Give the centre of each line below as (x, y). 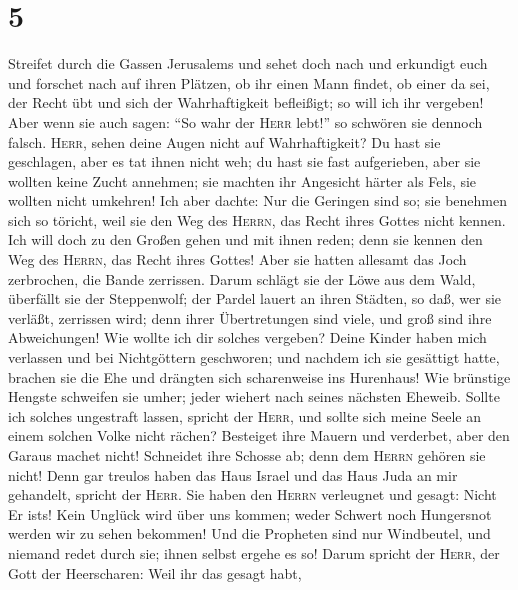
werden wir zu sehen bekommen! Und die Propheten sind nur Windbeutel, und (249, 533)
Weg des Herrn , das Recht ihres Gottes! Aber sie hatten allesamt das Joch (237, 259)
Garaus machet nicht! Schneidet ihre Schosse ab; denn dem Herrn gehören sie (247, 455)
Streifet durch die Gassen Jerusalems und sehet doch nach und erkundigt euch (248, 63)
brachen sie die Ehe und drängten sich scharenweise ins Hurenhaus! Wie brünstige (259, 376)
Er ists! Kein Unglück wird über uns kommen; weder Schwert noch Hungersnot (250, 513)
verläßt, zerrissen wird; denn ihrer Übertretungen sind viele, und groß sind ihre (250, 317)
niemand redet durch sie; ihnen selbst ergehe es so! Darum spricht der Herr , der (254, 552)
